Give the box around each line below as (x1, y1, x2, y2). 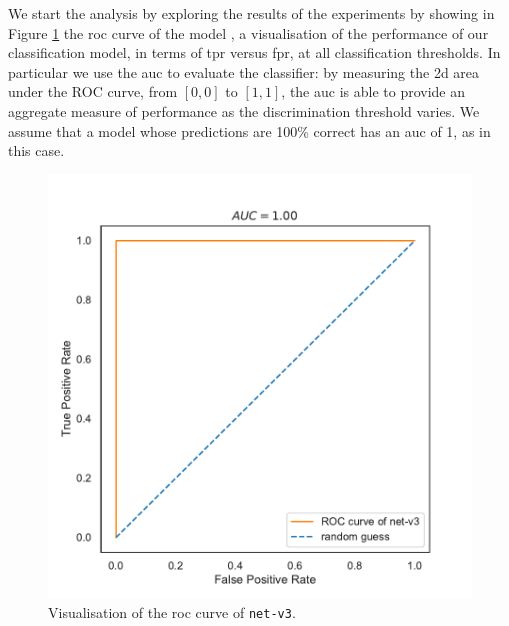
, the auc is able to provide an (281, 81, 466, 102)
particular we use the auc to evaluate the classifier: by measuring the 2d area (8, 61, 480, 82)
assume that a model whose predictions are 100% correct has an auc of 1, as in (8, 120, 491, 141)
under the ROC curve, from (8, 81, 178, 102)
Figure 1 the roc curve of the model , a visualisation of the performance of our (8, 22, 489, 43)
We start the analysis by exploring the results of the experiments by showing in (8, 3, 495, 23)
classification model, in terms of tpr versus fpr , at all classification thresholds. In (8, 42, 501, 63)
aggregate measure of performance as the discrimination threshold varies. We (8, 100, 480, 121)
